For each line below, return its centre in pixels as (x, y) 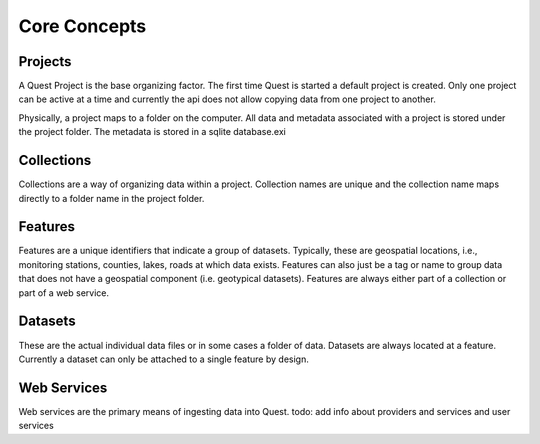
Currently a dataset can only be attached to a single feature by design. (163, 359)
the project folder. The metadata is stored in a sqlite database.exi (152, 132)
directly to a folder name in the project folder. (111, 198)
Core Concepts (82, 26)
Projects (45, 61)
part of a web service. (64, 292)
